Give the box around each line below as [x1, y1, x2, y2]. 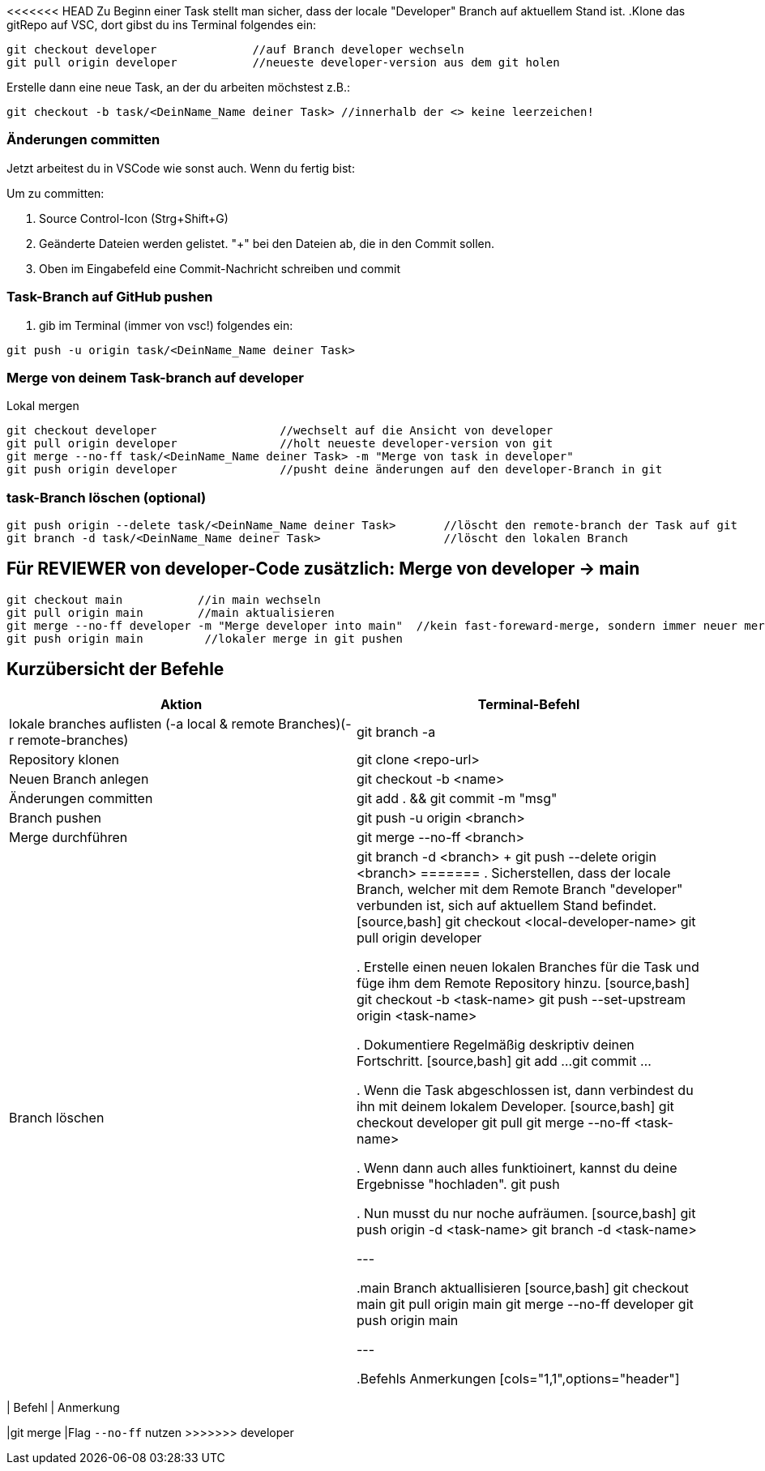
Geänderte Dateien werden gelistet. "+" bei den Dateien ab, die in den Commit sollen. [39, 236, 495, 250]
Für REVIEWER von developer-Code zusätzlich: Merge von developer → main [6, 558, 640, 579]
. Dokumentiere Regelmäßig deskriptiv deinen [357, 1036, 635, 1053]
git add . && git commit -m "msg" [357, 789, 558, 806]
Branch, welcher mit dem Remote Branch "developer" [357, 880, 683, 897]
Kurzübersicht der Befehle [6, 659, 224, 680]
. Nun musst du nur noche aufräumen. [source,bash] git [357, 1204, 696, 1221]
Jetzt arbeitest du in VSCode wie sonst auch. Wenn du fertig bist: [6, 160, 355, 175]
